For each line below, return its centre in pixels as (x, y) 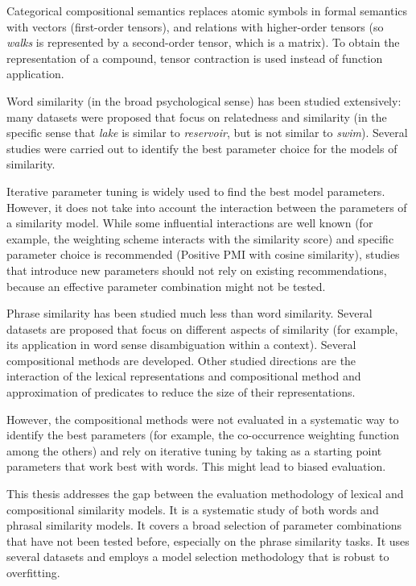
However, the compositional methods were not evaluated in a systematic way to (203, 419)
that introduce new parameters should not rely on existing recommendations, (197, 270)
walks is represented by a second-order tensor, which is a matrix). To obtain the (203, 42)
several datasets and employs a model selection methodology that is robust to (198, 557)
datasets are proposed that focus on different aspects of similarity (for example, (202, 328)
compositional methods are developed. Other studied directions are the (181, 360)
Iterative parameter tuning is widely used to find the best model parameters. (196, 191)
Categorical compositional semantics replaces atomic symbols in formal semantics (207, 10)
